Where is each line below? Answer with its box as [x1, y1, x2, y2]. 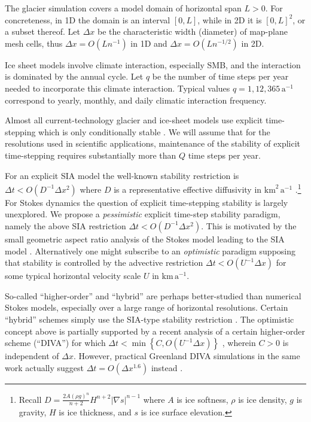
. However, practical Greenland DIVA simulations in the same [74, 350, 300, 362]
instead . [151, 361, 183, 374]
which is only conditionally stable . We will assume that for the [38, 125, 270, 138]
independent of [5, 350, 59, 362]
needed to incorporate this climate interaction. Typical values [5, 81, 230, 94]
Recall [19, 393, 42, 405]
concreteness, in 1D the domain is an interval [5, 13, 170, 26]
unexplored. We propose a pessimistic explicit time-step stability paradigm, [5, 208, 280, 220]
